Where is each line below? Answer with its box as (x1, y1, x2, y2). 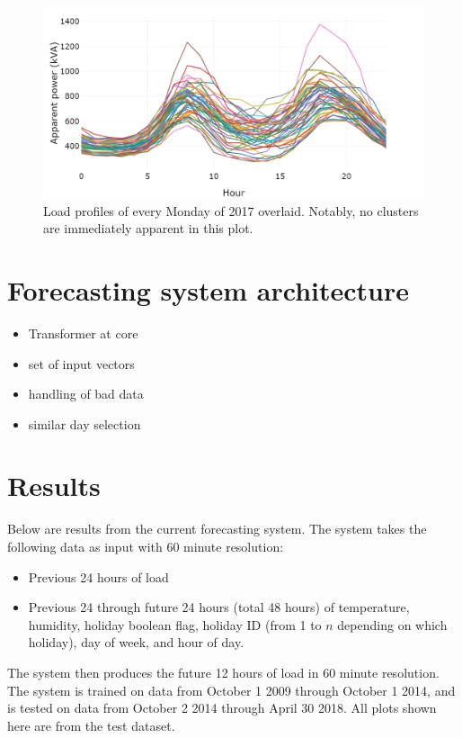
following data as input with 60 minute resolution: (7, 537, 284, 555)
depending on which (337, 615, 448, 634)
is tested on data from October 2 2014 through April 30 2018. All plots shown (7, 698, 437, 717)
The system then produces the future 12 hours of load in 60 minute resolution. (7, 662, 440, 681)
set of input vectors (28, 354, 135, 373)
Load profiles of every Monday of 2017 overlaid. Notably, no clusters (43, 201, 419, 220)
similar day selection (28, 414, 141, 433)
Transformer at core (28, 323, 138, 342)
